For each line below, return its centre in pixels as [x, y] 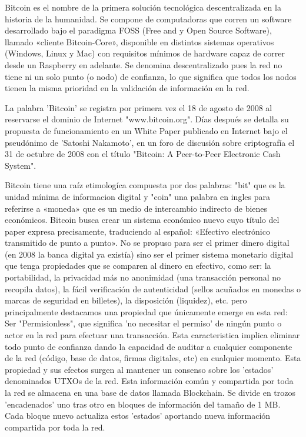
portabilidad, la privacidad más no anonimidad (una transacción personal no [143, 277]
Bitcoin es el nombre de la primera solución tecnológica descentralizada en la [143, 7]
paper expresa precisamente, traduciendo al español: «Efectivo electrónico [137, 231]
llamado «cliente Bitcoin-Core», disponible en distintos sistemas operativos [139, 41]
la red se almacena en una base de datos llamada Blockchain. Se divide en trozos [150, 392]
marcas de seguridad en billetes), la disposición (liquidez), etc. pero [126, 300]
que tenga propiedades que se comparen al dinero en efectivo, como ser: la [138, 266]
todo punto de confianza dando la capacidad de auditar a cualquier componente [149, 346]
